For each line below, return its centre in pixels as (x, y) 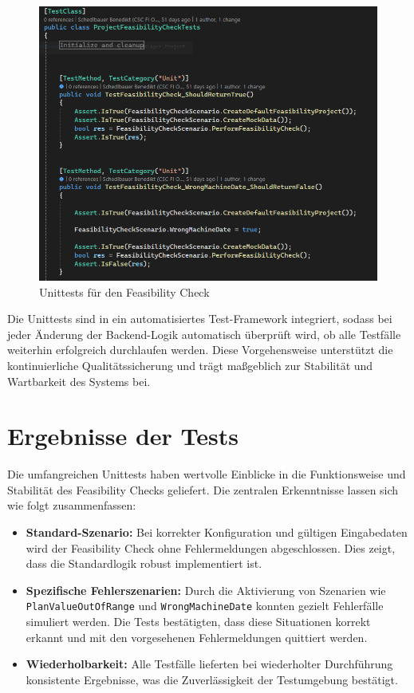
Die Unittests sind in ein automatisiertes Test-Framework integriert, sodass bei (200, 319)
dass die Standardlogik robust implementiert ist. (144, 563)
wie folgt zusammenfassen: (72, 505)
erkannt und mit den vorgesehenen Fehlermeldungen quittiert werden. (197, 637)
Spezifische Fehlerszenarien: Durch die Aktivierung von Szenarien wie (206, 590)
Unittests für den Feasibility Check (124, 291)
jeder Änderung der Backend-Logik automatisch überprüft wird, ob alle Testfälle (204, 334)
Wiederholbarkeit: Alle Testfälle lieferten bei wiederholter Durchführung (209, 664)
